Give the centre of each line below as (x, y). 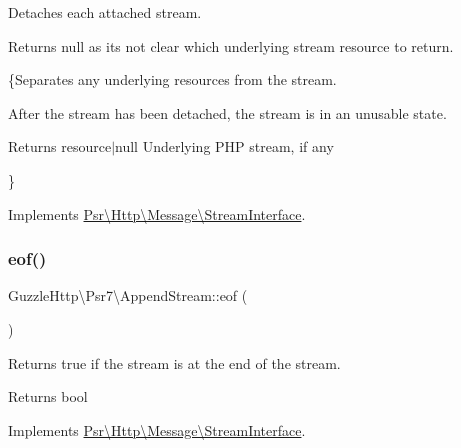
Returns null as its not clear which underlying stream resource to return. (231, 45)
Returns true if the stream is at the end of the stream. (174, 362)
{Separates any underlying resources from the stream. (172, 79)
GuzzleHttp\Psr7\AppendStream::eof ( (128, 295)
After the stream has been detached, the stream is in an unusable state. (227, 112)
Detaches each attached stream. (105, 12)
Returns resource (60, 146)
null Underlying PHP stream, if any (224, 146)
